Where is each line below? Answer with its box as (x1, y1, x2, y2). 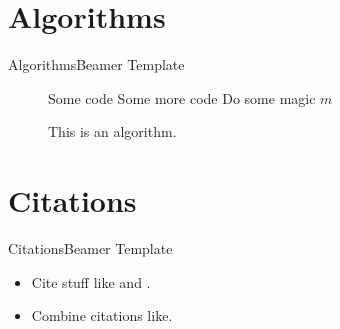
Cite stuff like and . (31, 271, 151, 292)
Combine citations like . (31, 305, 173, 326)
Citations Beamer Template (8, 238, 173, 259)
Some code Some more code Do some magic (48, 87, 316, 108)
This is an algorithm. (48, 121, 177, 142)
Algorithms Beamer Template (8, 54, 185, 75)
